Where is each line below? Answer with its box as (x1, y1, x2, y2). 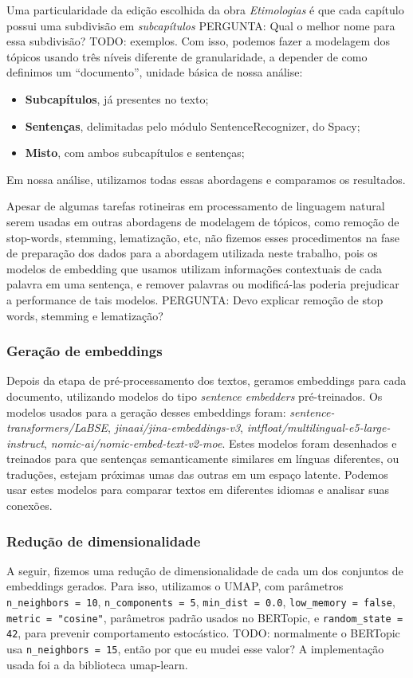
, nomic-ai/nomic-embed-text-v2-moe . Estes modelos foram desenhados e (44, 434, 397, 451)
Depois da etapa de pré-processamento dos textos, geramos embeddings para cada (6, 372, 407, 389)
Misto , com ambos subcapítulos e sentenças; (25, 144, 245, 161)
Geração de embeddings (6, 341, 163, 361)
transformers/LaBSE (6, 419, 108, 436)
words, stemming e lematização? (6, 307, 163, 323)
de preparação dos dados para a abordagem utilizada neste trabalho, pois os (6, 245, 378, 261)
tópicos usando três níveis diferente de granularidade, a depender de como (6, 48, 368, 65)
